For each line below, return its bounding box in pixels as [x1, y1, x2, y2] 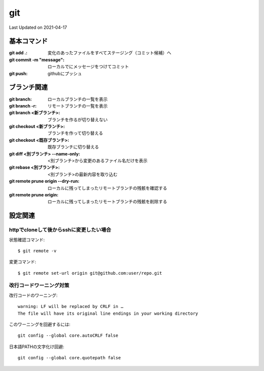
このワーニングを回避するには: [9, 322, 71, 327]
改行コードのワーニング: [9, 292, 58, 298]
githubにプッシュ [47, 70, 82, 76]
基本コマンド [9, 37, 48, 45]
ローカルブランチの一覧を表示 [47, 96, 108, 102]
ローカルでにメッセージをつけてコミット [47, 64, 129, 69]
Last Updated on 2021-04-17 [9, 24, 67, 30]
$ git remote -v [18, 248, 57, 254]
